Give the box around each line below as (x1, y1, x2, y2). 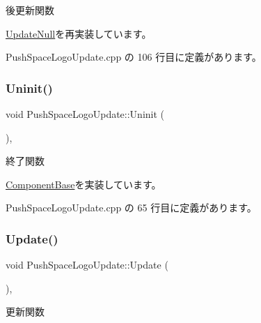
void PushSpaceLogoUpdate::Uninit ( (6, 107, 165, 121)
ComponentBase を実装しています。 (6, 176, 161, 191)
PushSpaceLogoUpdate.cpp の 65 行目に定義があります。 (6, 200, 257, 215)
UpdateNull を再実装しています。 (6, 26, 152, 40)
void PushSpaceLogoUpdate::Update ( (6, 257, 168, 272)
